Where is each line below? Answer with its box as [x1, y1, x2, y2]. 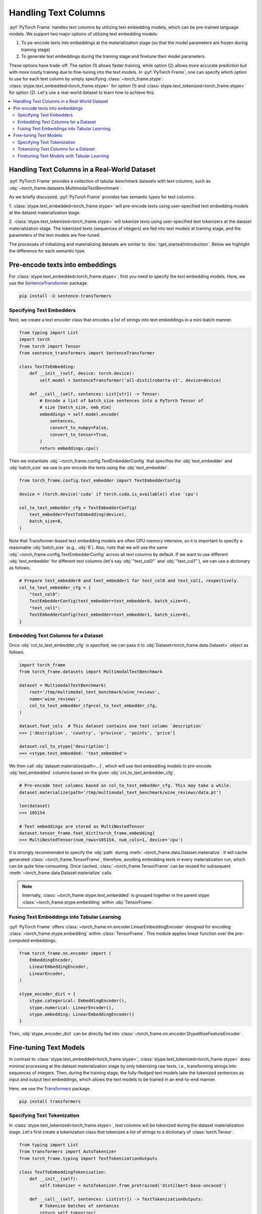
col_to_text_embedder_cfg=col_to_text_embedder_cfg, [29, 703, 158, 708]
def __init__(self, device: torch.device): [29, 371, 134, 376]
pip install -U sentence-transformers [19, 293, 112, 299]
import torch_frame [19, 662, 65, 668]
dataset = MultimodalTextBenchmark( [19, 682, 107, 688]
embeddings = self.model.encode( [39, 411, 119, 417]
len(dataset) [19, 803, 50, 809]
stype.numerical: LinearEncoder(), [29, 1005, 114, 1010]
